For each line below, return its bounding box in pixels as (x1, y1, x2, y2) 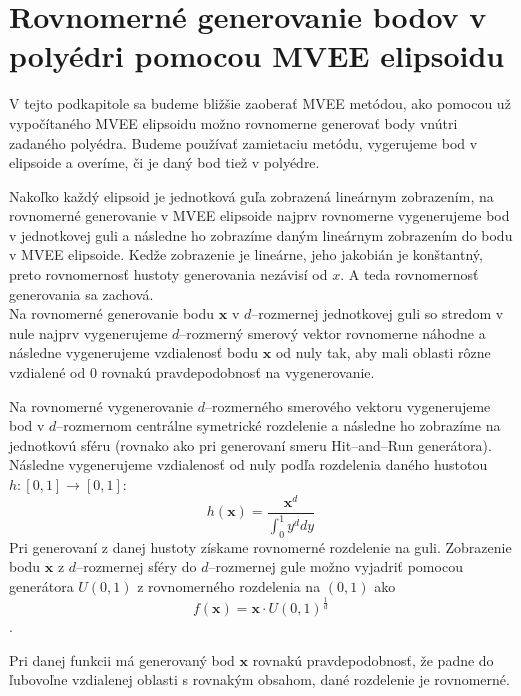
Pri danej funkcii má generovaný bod (9, 649, 235, 670)
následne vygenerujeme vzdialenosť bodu (9, 342, 259, 363)
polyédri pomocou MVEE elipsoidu (9, 35, 505, 76)
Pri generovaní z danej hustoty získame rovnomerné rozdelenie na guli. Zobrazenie (9, 536, 512, 557)
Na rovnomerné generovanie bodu (9, 303, 215, 324)
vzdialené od (9, 362, 86, 383)
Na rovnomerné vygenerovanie (9, 395, 194, 416)
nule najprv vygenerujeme (9, 322, 168, 343)
